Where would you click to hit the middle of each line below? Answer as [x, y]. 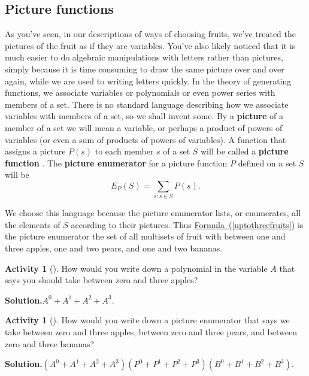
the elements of [33, 224]
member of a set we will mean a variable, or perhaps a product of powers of [144, 127]
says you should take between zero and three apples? [102, 280]
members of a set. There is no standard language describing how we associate [147, 104]
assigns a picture [35, 151]
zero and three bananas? [50, 343]
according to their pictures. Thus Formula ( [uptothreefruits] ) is [187, 224]
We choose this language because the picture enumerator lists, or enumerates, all [153, 213]
